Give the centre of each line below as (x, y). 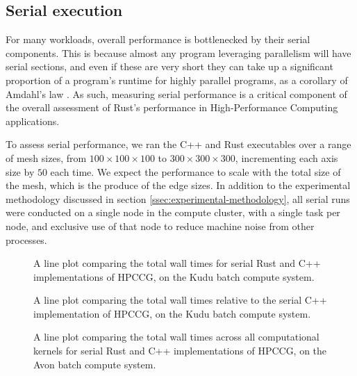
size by (20, 171)
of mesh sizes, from (46, 157)
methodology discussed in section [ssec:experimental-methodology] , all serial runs (178, 198)
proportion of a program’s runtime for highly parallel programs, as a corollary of (177, 80)
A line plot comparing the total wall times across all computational (176, 337)
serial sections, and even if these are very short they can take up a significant (169, 66)
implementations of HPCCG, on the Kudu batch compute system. (174, 276)
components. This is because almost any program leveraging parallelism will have (178, 52)
